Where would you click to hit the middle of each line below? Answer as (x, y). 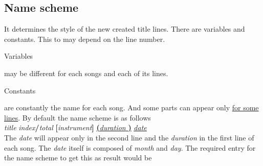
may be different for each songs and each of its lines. (86, 73)
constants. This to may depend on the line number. (85, 39)
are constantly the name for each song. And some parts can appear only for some (131, 108)
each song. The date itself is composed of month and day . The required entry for (130, 147)
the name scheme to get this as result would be (78, 158)
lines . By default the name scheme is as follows (78, 117)
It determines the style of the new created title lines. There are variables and (125, 29)
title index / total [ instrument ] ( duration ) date (75, 127)
